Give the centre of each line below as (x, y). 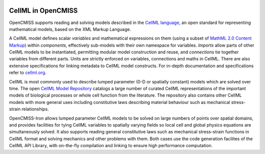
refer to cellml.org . (28, 73)
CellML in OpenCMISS (43, 11)
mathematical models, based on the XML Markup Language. (70, 29)
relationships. (35, 109)
